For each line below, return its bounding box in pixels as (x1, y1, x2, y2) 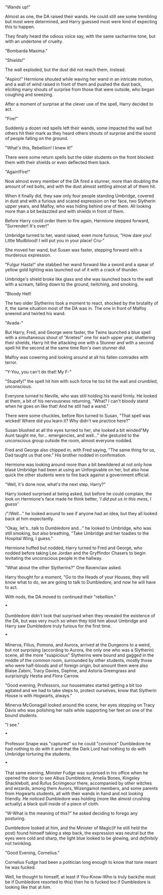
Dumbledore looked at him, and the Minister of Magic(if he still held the (5, 825, 147, 831)
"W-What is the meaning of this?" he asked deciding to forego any (5, 810, 138, 816)
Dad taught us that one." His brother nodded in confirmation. (5, 452, 127, 458)
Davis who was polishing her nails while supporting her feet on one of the (5, 707, 152, 713)
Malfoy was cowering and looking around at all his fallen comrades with (5, 355, 148, 360)
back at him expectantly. (5, 516, 54, 521)
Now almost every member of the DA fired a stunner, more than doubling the (5, 179, 159, 184)
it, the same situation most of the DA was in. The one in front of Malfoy (5, 305, 147, 311)
